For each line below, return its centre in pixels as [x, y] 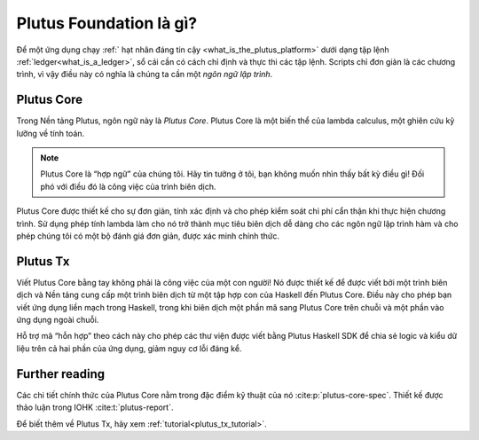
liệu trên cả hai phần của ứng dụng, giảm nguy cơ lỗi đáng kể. [129, 348]
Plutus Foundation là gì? [107, 23]
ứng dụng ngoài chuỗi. [58, 320]
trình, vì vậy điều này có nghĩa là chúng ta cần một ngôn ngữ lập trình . [145, 75]
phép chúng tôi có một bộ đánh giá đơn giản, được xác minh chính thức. [148, 236]
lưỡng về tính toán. [51, 133]
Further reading [61, 374]
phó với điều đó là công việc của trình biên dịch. [128, 186]
